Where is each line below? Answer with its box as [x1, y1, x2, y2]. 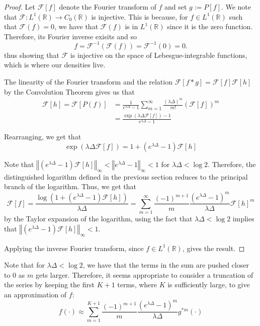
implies [232, 213, 254, 224]
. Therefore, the [208, 159, 256, 170]
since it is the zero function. [167, 21, 253, 32]
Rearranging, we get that [4, 131, 81, 142]
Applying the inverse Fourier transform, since [4, 242, 144, 253]
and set [164, 2, 187, 12]
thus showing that [4, 49, 59, 60]
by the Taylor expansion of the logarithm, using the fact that [4, 213, 193, 224]
